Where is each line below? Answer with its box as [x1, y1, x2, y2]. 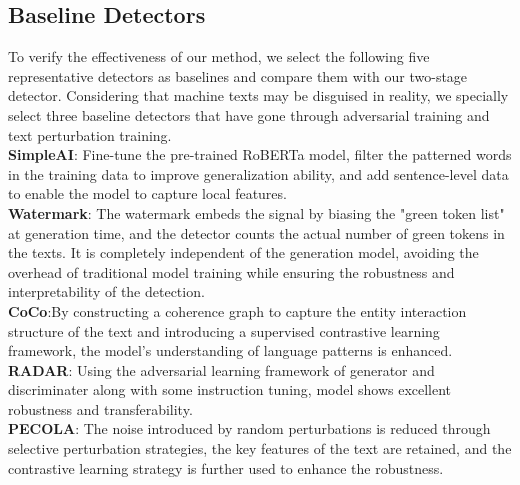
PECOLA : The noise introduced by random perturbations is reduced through [8, 418, 491, 439]
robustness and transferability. [8, 398, 193, 419]
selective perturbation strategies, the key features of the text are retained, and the [8, 438, 512, 459]
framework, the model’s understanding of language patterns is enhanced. [8, 340, 453, 361]
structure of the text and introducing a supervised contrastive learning [8, 320, 440, 341]
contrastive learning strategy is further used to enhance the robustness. [8, 457, 444, 478]
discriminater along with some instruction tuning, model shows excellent [8, 379, 452, 400]
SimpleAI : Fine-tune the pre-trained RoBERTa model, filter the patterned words [8, 144, 512, 165]
